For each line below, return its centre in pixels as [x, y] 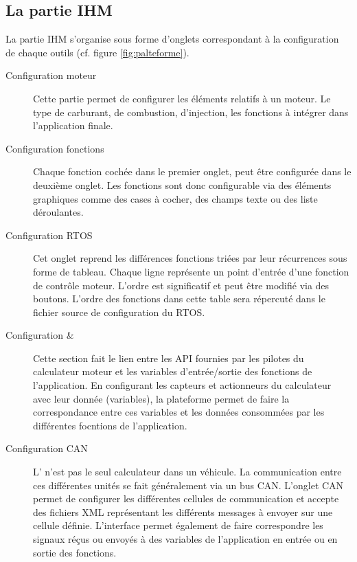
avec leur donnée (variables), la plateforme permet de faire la [161, 398]
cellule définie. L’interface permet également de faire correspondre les [178, 525]
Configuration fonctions [55, 148]
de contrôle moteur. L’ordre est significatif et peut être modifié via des [181, 285]
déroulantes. [58, 212]
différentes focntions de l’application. [110, 425]
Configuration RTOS [49, 235]
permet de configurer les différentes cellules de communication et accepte [186, 498]
